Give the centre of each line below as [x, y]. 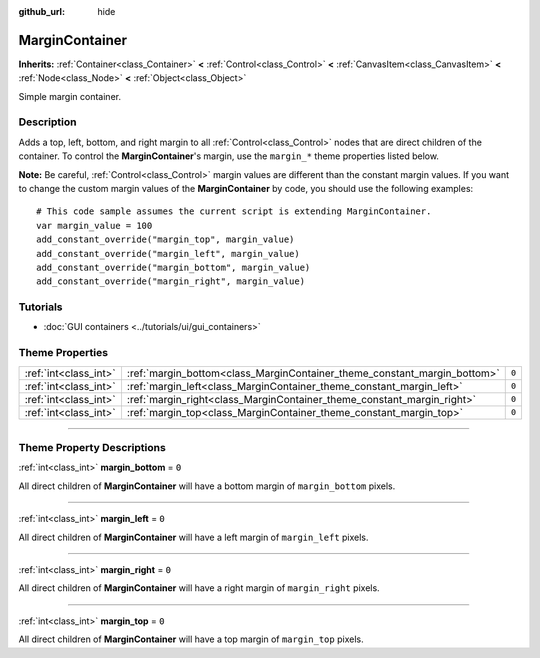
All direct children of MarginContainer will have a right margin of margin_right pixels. [199, 588]
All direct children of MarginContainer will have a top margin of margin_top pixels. [191, 639]
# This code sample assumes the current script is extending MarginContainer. [234, 211]
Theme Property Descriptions [92, 447]
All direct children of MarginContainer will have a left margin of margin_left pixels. [193, 537]
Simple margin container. [70, 96]
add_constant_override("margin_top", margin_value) [165, 239]
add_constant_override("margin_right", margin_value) [170, 281]
